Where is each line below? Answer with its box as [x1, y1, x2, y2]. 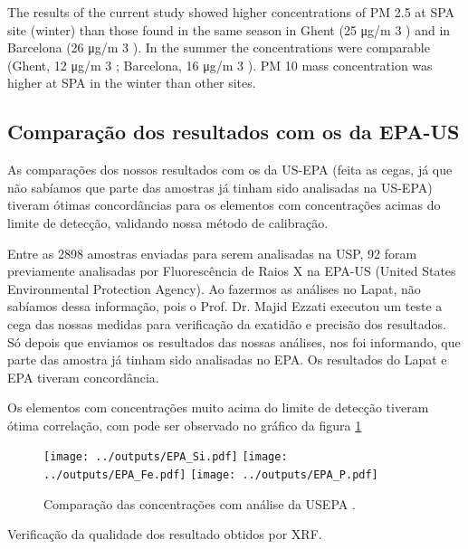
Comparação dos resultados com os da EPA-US [7, 118, 460, 146]
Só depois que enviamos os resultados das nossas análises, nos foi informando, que [7, 332, 461, 351]
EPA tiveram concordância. [7, 367, 159, 386]
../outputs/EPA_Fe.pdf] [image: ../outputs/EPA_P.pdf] [43, 469, 378, 482]
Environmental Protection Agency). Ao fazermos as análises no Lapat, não [7, 279, 421, 298]
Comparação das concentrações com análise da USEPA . [43, 494, 356, 513]
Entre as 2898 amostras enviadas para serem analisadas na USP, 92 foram [7, 243, 417, 262]
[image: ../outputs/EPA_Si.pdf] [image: [43, 450, 288, 464]
